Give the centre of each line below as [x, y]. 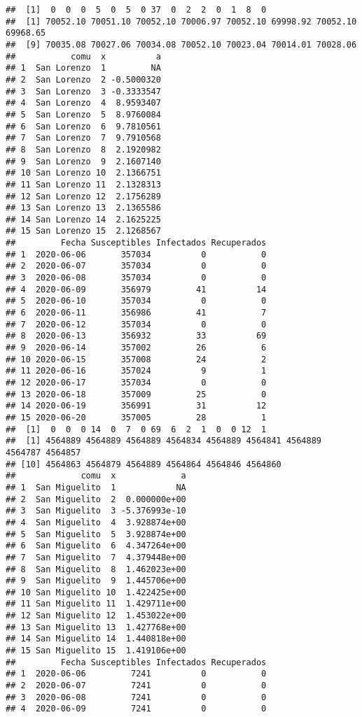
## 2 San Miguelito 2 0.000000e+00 [96, 499]
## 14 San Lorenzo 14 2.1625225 [83, 219]
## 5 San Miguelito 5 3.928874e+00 [96, 534]
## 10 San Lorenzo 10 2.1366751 [83, 173]
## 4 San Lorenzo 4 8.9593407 [83, 103]
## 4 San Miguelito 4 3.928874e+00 [96, 522]
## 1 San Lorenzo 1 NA [83, 68]
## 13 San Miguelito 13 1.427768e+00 [96, 627]
